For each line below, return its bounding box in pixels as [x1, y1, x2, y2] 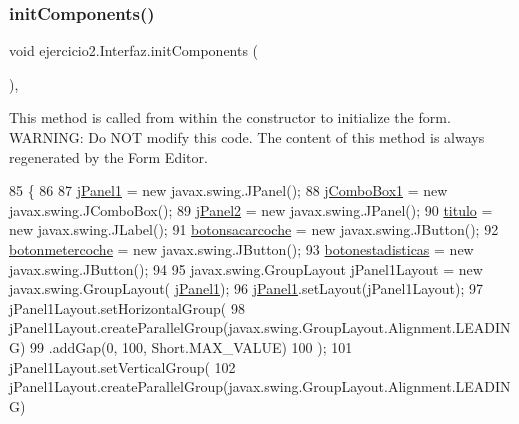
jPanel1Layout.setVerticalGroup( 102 [9, 356, 236, 377]
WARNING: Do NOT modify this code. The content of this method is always [9, 127, 485, 147]
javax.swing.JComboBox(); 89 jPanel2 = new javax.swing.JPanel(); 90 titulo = [9, 199, 493, 220]
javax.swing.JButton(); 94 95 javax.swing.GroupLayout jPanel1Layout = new [9, 258, 483, 279]
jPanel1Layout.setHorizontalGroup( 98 [9, 297, 245, 318]
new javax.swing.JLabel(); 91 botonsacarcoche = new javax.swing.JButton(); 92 [9, 219, 499, 240]
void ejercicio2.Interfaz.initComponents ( [9, 40, 259, 61]
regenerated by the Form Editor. [9, 146, 208, 167]
